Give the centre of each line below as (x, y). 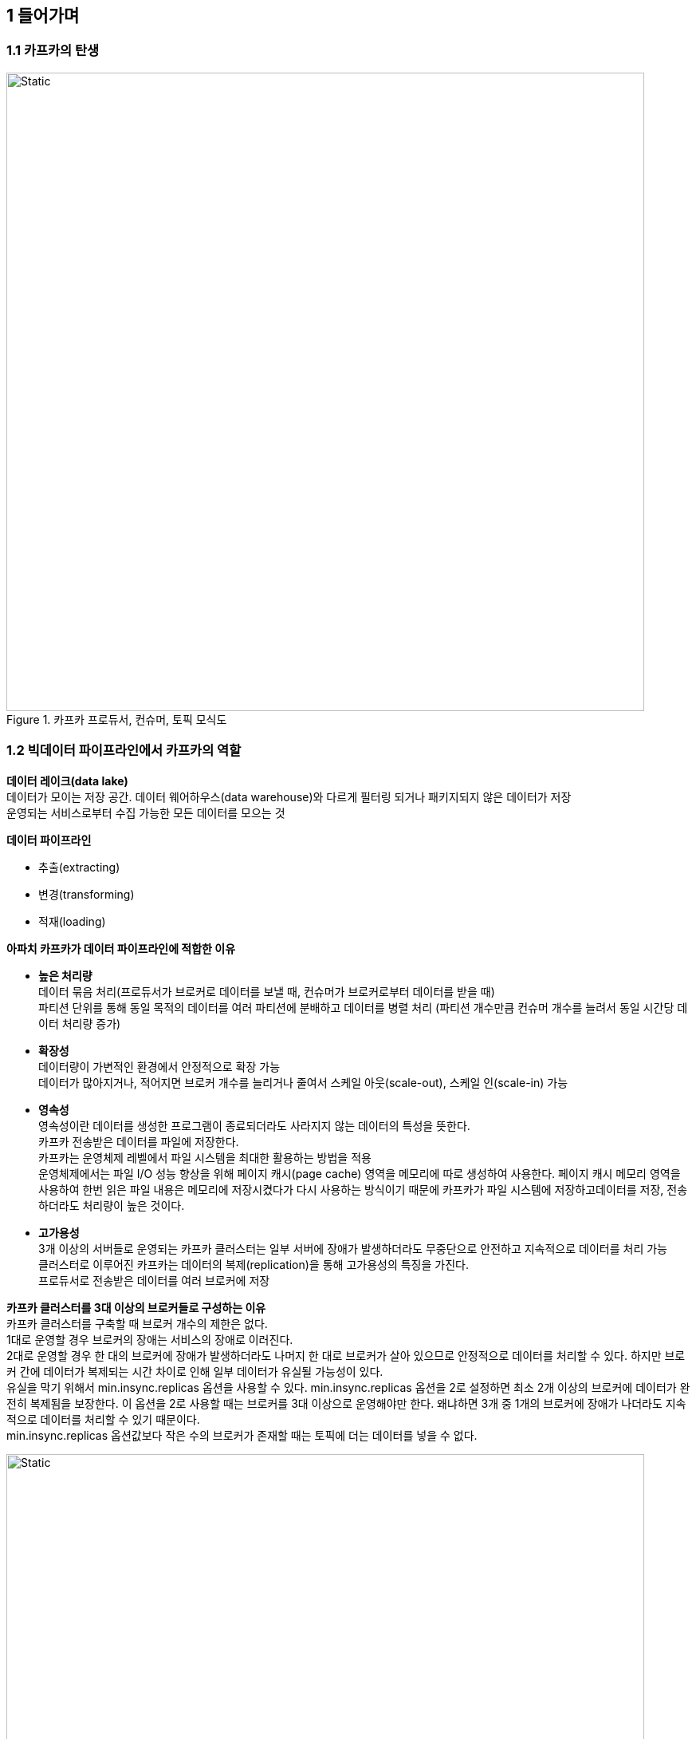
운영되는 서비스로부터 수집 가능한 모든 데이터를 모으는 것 (146, 812)
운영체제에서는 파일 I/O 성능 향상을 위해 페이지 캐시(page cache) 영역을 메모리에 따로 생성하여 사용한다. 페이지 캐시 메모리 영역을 (360, 1173)
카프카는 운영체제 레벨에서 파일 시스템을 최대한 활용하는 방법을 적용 (205, 1157)
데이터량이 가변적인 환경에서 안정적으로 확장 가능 (159, 1066)
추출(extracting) (79, 867)
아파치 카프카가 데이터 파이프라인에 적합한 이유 (121, 948)
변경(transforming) (87, 894)
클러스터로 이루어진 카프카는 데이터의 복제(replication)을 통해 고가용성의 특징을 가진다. (254, 1264)
